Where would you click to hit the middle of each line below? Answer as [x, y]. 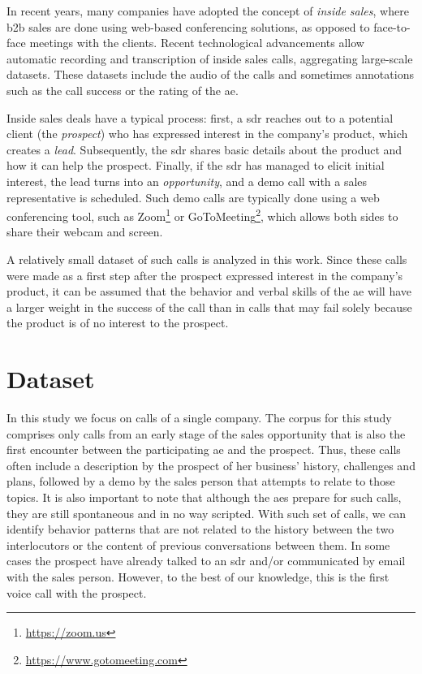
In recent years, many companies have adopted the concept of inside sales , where [208, 11]
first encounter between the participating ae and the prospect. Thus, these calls [204, 449]
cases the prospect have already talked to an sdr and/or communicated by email [206, 561]
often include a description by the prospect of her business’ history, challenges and [211, 465]
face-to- [392, 26]
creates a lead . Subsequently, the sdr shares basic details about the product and [205, 149]
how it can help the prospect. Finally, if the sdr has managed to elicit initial [196, 165]
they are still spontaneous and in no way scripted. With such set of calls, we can [207, 513]
